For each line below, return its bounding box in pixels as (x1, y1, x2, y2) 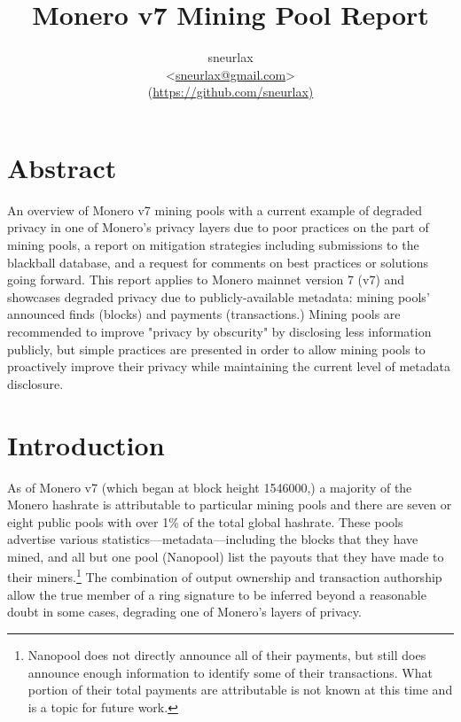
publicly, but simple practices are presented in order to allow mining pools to (7, 339, 426, 358)
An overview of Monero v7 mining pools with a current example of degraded (7, 200, 423, 219)
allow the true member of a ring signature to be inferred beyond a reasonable (7, 585, 426, 603)
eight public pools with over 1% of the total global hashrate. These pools (7, 512, 403, 531)
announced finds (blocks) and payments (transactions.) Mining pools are (7, 305, 401, 323)
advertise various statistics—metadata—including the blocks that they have (7, 530, 418, 548)
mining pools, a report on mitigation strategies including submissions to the (7, 236, 419, 254)
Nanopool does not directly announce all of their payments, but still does (27, 645, 426, 664)
